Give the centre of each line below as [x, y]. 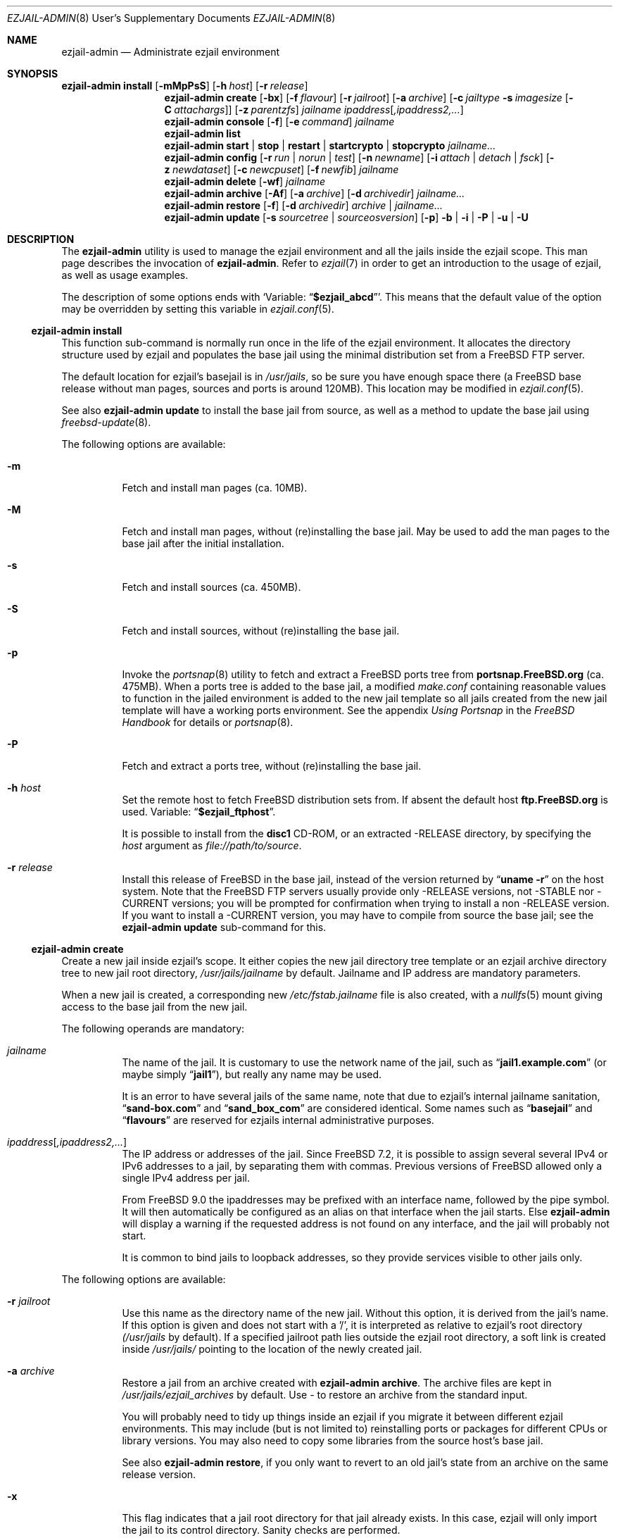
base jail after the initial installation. [203, 543]
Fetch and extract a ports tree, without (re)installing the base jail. [272, 766]
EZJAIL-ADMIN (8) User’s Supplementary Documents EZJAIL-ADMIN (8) [171, 18]
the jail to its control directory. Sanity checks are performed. [261, 1530]
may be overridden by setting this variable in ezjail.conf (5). [198, 309]
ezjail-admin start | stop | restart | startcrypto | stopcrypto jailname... [330, 145]
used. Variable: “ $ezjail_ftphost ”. [199, 812]
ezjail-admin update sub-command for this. [224, 927]
